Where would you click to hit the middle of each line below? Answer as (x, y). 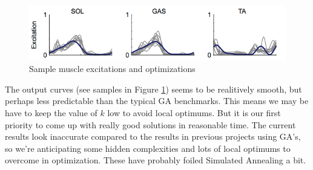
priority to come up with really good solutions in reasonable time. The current (150, 124)
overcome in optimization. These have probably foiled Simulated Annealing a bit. (156, 160)
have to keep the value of (51, 112)
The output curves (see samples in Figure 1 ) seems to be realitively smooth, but (153, 89)
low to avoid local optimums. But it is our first (194, 112)
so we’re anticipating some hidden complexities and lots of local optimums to (148, 148)
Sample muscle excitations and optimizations (112, 69)
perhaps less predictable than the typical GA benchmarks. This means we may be (157, 101)
